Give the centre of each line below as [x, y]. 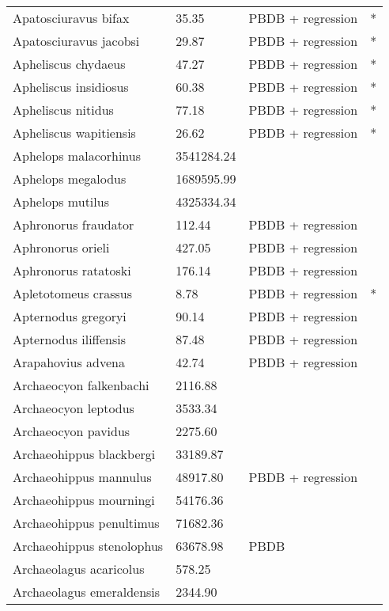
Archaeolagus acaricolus [79, 569]
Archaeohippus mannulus [82, 477]
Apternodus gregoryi [70, 316]
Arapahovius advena [69, 362]
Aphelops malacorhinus [77, 156]
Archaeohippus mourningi [84, 500]
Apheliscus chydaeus [69, 64]
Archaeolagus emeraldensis [87, 592]
